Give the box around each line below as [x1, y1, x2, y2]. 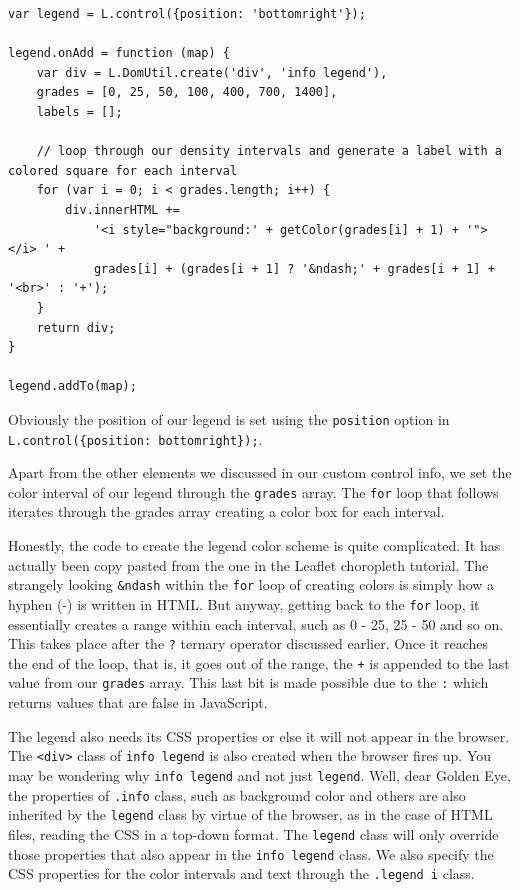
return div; [36, 320, 116, 335]
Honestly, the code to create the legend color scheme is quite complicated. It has [8, 535, 501, 556]
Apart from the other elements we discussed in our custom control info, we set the [8, 462, 512, 483]
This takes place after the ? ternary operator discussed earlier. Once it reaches [8, 633, 489, 654]
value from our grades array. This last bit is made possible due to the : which [8, 672, 489, 693]
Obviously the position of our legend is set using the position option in [8, 408, 450, 429]
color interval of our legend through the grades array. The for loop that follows [8, 481, 499, 502]
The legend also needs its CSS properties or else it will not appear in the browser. [8, 725, 510, 746]
